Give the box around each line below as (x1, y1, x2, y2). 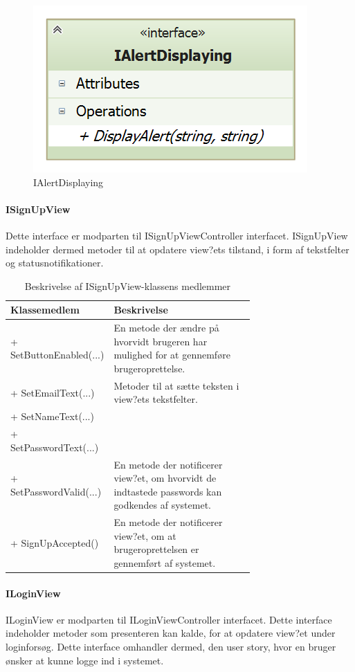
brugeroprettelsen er (113, 542, 199, 556)
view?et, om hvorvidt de (113, 471, 217, 485)
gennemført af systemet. (113, 555, 216, 570)
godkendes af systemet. (113, 498, 211, 512)
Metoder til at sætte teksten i (113, 378, 239, 392)
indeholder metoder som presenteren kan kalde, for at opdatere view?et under (6, 626, 336, 640)
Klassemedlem (10, 302, 80, 317)
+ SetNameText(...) (10, 409, 94, 424)
